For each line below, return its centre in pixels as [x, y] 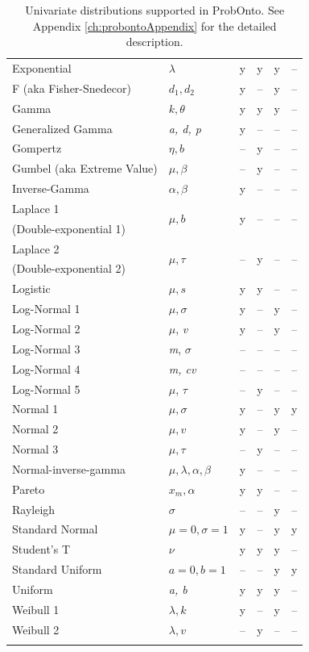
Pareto [29, 489]
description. [154, 42]
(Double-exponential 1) [69, 228]
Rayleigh [34, 509]
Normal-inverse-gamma [69, 468]
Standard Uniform [57, 569]
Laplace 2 [36, 248]
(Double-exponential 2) [69, 268]
